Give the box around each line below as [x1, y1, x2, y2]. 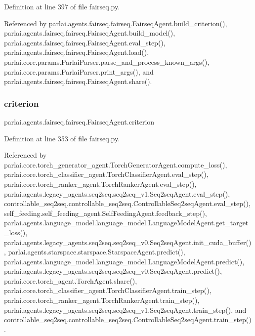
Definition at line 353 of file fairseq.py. [4, 133, 120, 143]
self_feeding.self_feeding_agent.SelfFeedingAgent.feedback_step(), [4, 208, 207, 218]
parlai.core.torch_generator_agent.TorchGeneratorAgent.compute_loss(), [4, 159, 227, 169]
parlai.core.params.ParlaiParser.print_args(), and [4, 66, 154, 77]
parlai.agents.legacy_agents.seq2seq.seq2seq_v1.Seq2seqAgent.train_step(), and [4, 304, 247, 315]
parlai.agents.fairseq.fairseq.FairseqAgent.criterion [4, 116, 155, 126]
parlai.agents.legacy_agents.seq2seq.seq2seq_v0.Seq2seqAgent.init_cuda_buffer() [4, 237, 252, 247]
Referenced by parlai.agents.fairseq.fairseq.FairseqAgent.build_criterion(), [4, 18, 227, 28]
